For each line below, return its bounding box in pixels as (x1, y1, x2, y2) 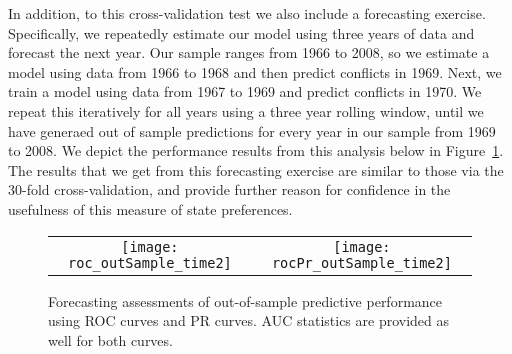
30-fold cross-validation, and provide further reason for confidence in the (8, 179, 451, 200)
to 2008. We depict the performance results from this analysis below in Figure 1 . (8, 140, 504, 161)
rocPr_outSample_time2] (271, 254, 452, 271)
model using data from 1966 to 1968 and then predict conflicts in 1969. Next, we (8, 61, 502, 82)
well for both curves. (48, 329, 173, 350)
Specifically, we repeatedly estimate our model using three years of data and (8, 22, 475, 43)
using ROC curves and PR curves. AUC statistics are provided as (48, 310, 450, 331)
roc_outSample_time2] (68, 254, 232, 271)
